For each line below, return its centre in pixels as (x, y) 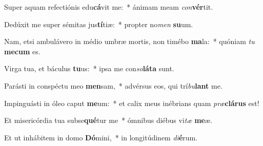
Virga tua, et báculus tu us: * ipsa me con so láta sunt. (89, 68)
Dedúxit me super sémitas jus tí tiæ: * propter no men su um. (99, 24)
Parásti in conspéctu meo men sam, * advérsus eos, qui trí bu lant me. (113, 85)
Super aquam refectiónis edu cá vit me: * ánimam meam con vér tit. (109, 7)
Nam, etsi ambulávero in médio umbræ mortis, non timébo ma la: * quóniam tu (129, 41)
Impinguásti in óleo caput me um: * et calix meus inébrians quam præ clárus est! (132, 103)
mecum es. (22, 51)
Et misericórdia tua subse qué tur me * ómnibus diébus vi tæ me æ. (108, 120)
